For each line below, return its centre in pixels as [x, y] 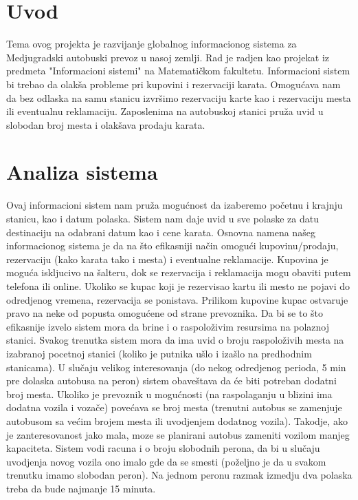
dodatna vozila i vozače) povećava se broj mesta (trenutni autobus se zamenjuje [174, 407]
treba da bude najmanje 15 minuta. [81, 488]
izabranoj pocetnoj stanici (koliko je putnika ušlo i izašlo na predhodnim [159, 353]
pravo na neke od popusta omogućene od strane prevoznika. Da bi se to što [165, 313]
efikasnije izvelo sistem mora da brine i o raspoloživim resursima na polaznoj [168, 326]
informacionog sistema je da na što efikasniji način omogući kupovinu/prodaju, [172, 246]
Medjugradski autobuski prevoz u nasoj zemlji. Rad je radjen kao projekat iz [168, 57]
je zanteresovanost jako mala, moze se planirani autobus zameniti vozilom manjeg [178, 434]
